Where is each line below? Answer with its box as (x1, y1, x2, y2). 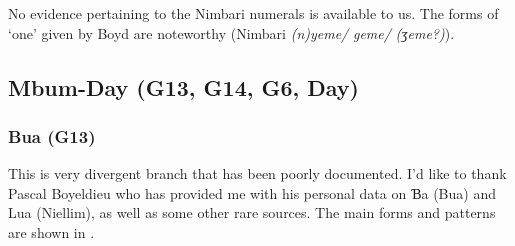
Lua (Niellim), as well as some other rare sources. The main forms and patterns (8, 202, 496, 223)
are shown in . (8, 221, 95, 242)
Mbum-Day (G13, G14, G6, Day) (8, 71, 359, 102)
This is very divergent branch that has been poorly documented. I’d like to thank (8, 163, 507, 184)
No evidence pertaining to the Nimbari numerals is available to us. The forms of (8, 3, 499, 23)
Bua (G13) (8, 123, 96, 148)
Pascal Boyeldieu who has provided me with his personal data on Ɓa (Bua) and (8, 182, 496, 203)
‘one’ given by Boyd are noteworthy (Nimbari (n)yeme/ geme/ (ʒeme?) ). (8, 22, 455, 43)
